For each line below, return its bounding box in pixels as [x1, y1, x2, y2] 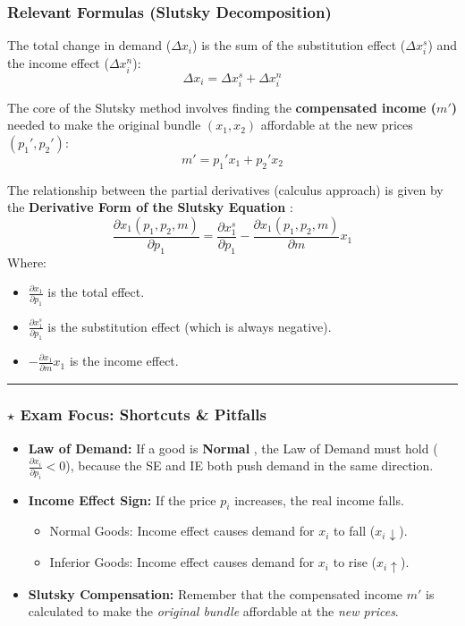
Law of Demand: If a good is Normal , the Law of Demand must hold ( [28, 438, 438, 457]
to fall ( [334, 521, 376, 540]
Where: [7, 252, 46, 271]
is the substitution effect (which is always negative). [47, 317, 332, 335]
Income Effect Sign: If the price [28, 490, 216, 509]
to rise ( [333, 553, 377, 571]
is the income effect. [69, 351, 179, 370]
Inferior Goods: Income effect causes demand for [49, 553, 315, 571]
